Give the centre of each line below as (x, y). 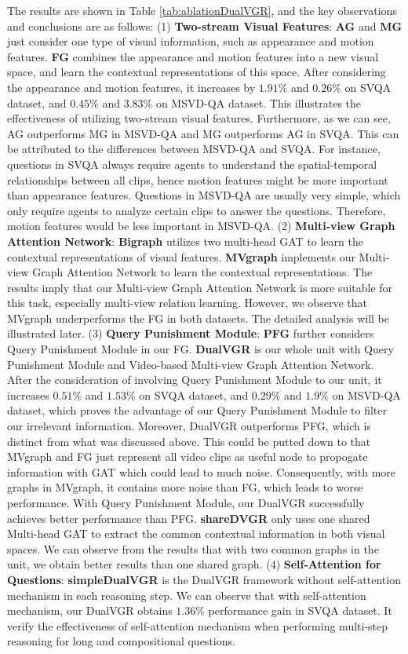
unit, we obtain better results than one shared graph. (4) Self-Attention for (194, 564)
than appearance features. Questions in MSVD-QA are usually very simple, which (204, 195)
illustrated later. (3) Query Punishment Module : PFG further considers (191, 333)
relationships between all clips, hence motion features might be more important (198, 179)
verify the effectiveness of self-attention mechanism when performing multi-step (198, 625)
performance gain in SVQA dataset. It (300, 610)
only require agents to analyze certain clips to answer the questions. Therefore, (197, 210)
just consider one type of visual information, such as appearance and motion (191, 41)
